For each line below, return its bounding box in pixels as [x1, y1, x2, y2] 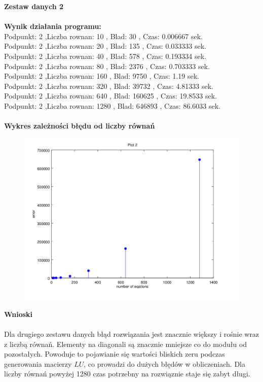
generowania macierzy [4, 358, 72, 369]
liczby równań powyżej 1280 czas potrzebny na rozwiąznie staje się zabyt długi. [4, 368, 250, 379]
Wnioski [4, 308, 33, 319]
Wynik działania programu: [4, 21, 101, 31]
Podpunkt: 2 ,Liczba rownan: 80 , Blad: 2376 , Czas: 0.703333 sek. [4, 60, 210, 71]
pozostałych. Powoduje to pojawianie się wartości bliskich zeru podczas [4, 348, 225, 359]
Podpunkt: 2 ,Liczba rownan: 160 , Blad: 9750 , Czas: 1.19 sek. [4, 71, 199, 81]
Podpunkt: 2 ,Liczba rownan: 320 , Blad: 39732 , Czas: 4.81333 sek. [4, 80, 213, 91]
